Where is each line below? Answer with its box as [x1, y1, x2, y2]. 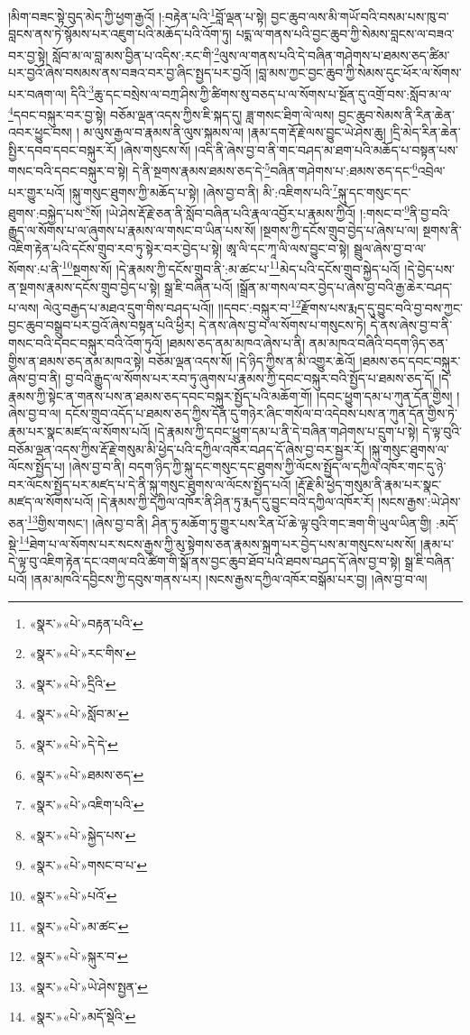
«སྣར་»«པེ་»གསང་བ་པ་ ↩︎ [29, 856, 147, 875]
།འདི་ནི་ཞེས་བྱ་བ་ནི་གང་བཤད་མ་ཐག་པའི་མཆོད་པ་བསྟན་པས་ [195, 140, 458, 159]
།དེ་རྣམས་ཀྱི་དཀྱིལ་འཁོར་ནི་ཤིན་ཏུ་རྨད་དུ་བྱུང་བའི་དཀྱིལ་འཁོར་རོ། [97, 492, 374, 511]
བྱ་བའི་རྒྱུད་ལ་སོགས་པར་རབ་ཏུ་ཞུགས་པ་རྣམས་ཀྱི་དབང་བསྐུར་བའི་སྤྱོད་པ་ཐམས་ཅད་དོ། [65, 369, 435, 388]
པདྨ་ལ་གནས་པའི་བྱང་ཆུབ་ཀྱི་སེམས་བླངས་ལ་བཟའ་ [235, 24, 455, 43]
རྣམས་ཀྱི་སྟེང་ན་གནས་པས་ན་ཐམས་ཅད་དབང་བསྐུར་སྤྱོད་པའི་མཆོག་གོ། [8, 386, 313, 405]
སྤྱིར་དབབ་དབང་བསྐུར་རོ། [8, 140, 117, 159]
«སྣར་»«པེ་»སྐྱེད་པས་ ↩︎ [29, 825, 136, 844]
